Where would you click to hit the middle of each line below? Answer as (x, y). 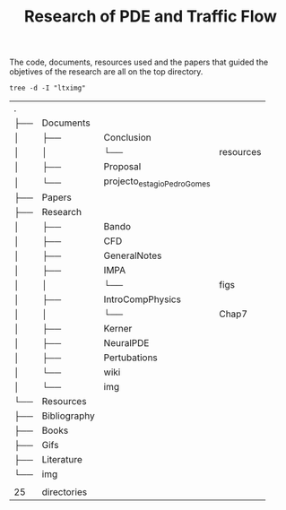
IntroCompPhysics (143, 299)
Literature (62, 460)
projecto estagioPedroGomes (157, 182)
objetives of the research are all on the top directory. (106, 72)
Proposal (122, 167)
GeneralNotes (133, 255)
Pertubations (131, 358)
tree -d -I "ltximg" (48, 88)
